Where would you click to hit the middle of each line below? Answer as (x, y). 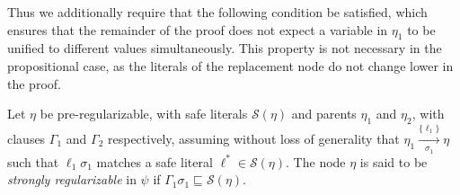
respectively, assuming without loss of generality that (254, 138)
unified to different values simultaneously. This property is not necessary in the (225, 48)
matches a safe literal (155, 161)
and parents (324, 114)
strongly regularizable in (72, 179)
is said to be (394, 161)
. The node (316, 161)
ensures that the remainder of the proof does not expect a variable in (198, 29)
